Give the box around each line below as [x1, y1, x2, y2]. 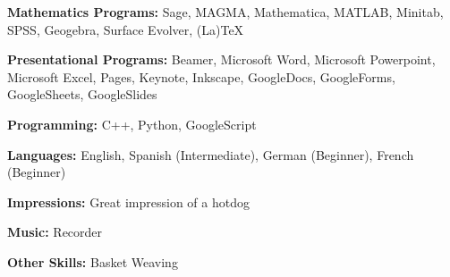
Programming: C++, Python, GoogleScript [7, 114, 257, 133]
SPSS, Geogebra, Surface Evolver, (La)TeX [7, 20, 244, 38]
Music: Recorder [7, 222, 103, 241]
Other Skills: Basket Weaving [7, 252, 178, 271]
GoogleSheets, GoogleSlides [7, 85, 157, 104]
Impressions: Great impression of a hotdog [7, 192, 250, 211]
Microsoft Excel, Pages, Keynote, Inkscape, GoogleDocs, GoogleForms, [7, 67, 395, 86]
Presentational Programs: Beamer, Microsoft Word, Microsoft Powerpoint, [7, 50, 436, 69]
